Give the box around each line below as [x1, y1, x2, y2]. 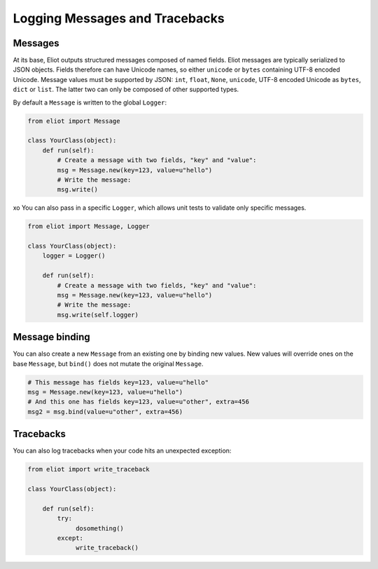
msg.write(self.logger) [57, 311, 139, 319]
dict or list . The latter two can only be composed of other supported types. [13, 85, 239, 94]
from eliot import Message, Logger [27, 222, 150, 231]
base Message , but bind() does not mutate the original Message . [13, 359, 204, 368]
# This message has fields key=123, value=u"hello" [27, 378, 209, 386]
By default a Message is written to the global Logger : [13, 98, 167, 107]
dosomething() [76, 524, 124, 533]
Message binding [13, 331, 90, 343]
